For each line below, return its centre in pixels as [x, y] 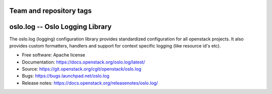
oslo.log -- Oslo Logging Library [60, 27]
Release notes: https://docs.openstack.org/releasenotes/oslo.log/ [90, 83]
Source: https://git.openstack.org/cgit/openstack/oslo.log [82, 69]
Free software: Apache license [54, 55]
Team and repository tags [50, 11]
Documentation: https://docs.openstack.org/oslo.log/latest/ [84, 62]
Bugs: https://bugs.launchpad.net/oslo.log [66, 76]
